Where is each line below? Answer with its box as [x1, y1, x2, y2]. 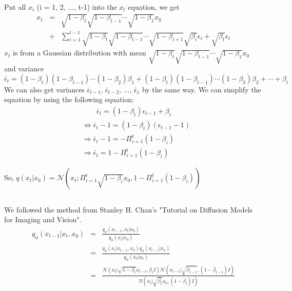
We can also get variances [4, 84, 85, 94]
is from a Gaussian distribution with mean [13, 47, 146, 58]
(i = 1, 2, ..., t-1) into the [36, 2, 117, 12]
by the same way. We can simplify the [142, 84, 261, 94]
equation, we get [128, 2, 180, 12]
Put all [4, 2, 26, 12]
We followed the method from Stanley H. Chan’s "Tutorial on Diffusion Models [4, 204, 253, 215]
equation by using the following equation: [4, 94, 134, 105]
